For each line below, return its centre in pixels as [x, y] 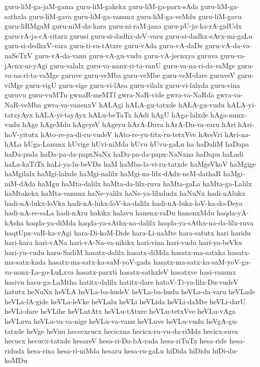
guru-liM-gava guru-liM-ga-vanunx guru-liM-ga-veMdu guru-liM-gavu [135, 16]
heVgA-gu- [222, 321]
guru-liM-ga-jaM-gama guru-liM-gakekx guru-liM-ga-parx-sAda [101, 6]
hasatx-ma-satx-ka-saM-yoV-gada [100, 262]
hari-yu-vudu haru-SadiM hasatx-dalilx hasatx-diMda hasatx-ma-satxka [115, 252]
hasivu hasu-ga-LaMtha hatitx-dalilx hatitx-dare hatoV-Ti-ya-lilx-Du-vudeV [121, 281]
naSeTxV [19, 55]
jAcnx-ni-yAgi [26, 65]
